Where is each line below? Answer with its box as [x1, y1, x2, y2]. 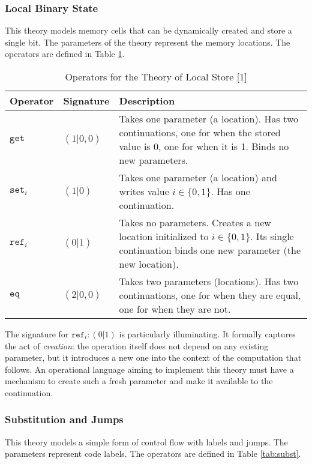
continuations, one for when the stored [119, 125, 281, 139]
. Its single [250, 229, 294, 243]
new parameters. [119, 153, 188, 167]
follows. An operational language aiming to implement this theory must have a [5, 363, 294, 375]
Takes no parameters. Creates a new [119, 215, 271, 229]
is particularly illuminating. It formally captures [119, 328, 296, 340]
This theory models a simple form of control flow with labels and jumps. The [5, 435, 288, 448]
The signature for [5, 328, 69, 340]
